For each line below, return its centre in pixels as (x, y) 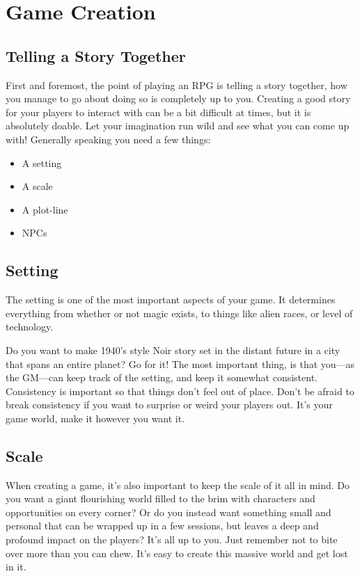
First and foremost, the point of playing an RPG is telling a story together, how (177, 85)
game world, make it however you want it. (95, 418)
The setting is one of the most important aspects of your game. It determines (171, 299)
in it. (16, 567)
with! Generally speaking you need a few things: (108, 139)
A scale (37, 186)
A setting (42, 162)
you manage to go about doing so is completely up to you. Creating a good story (178, 98)
